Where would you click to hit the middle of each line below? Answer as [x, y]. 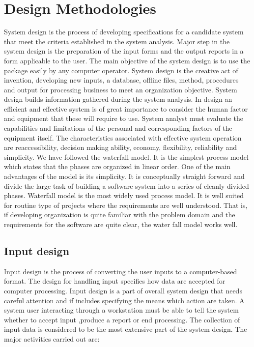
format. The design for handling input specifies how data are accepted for [115, 281]
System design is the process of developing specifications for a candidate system [124, 32]
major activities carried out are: [52, 338]
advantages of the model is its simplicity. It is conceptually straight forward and [124, 176]
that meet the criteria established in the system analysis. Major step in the [117, 41]
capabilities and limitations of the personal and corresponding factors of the [118, 128]
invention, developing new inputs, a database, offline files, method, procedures [121, 80]
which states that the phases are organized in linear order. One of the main [117, 166]
